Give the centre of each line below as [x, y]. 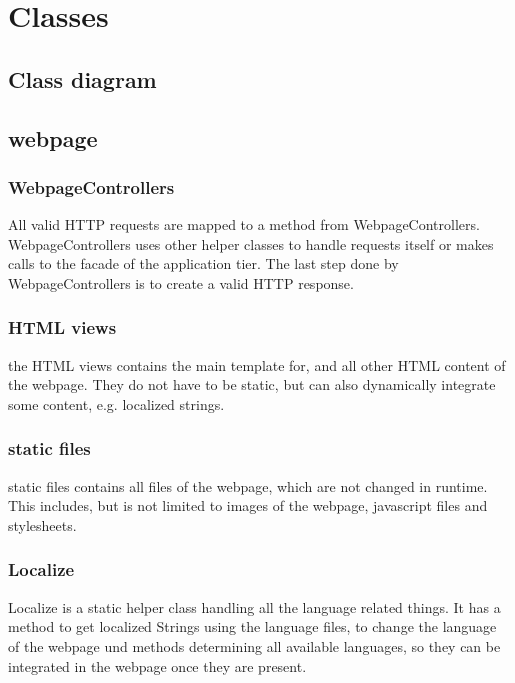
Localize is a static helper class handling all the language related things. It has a [254, 606]
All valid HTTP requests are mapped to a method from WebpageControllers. [244, 224]
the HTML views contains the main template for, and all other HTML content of [257, 364]
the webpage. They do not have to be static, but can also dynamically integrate [252, 384]
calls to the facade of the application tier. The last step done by [203, 263]
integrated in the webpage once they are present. [157, 665]
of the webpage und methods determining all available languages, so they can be [254, 645]
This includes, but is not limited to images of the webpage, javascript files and [248, 505]
